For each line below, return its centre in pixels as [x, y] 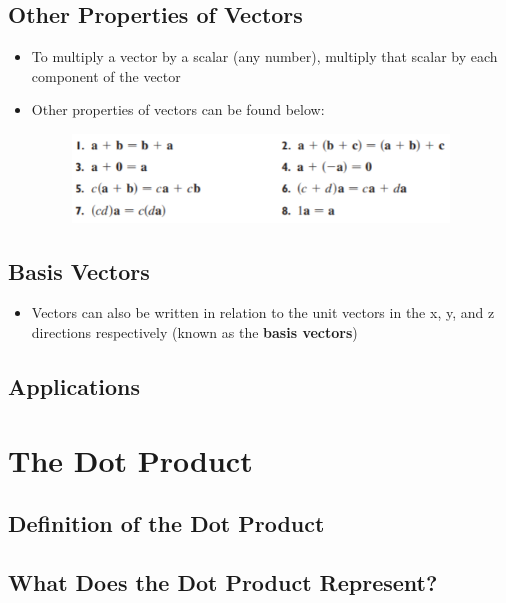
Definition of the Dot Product [166, 523]
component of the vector [106, 75]
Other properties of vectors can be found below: [178, 109]
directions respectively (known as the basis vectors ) [194, 331]
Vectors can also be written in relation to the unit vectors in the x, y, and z [263, 312]
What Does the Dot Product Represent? [223, 581]
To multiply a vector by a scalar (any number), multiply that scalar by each [264, 56]
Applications [74, 385]
